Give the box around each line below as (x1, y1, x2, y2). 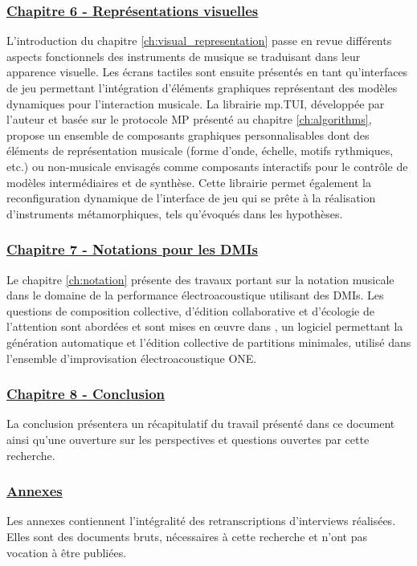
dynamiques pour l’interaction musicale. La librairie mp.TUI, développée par (6, 95, 385, 112)
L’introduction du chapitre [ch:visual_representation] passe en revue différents (6, 32, 392, 49)
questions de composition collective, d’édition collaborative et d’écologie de (6, 302, 374, 319)
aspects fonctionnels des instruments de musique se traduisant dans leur (6, 47, 361, 64)
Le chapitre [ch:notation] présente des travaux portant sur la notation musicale (6, 271, 395, 287)
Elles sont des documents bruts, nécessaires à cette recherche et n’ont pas (6, 527, 367, 544)
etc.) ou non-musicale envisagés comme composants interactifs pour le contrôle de (6, 157, 408, 174)
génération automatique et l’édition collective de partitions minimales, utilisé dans (6, 333, 411, 350)
